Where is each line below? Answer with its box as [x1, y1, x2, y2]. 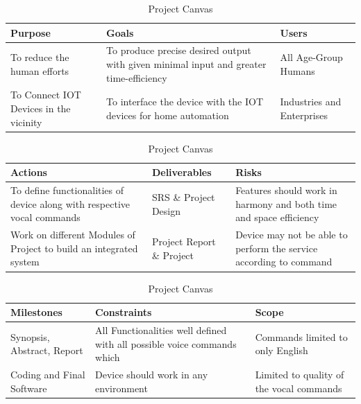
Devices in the [10, 101, 71, 116]
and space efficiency [235, 210, 319, 225]
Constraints [95, 305, 152, 319]
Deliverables [151, 165, 212, 179]
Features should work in [235, 183, 337, 197]
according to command [235, 254, 333, 269]
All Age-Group [280, 50, 343, 64]
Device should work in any [95, 367, 208, 381]
